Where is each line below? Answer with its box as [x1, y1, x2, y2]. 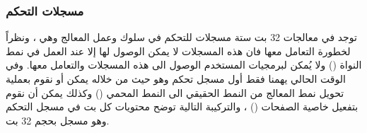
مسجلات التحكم [6, 1, 84, 19]
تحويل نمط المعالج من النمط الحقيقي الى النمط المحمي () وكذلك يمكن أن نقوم [6, 85, 344, 100]
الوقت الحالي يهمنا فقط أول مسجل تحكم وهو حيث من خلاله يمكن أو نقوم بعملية [6, 71, 346, 86]
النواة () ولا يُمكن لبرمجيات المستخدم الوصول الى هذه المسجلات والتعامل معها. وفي [6, 57, 362, 72]
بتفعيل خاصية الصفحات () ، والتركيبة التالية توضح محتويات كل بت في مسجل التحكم [6, 99, 359, 114]
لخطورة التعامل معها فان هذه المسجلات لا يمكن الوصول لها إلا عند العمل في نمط [6, 43, 351, 58]
